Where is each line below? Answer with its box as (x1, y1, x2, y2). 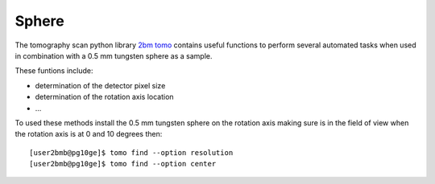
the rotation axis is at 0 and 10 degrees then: (14, 129, 163, 139)
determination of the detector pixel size (35, 80, 166, 90)
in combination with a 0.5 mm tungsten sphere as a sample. (14, 51, 213, 60)
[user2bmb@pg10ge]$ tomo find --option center (29, 159, 217, 169)
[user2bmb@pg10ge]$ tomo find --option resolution (29, 148, 234, 157)
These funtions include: (14, 66, 93, 76)
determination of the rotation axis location (35, 92, 174, 102)
